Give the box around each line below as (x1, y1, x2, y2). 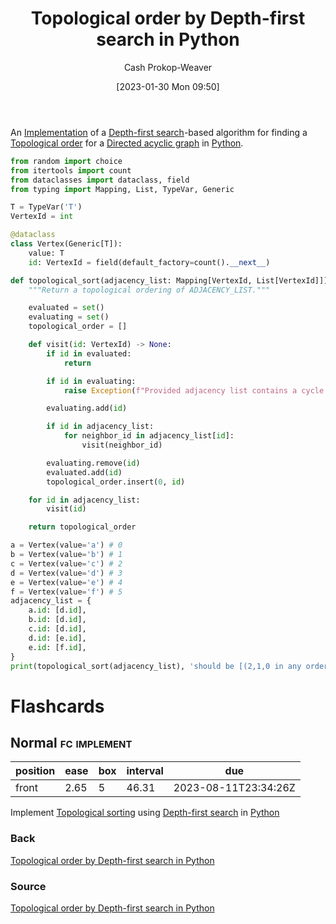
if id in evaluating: (46, 376, 137, 386)
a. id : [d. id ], (28, 605, 87, 616)
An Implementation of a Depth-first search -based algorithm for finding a (10, 126, 308, 138)
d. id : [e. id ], (28, 633, 87, 643)
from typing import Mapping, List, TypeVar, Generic (10, 184, 235, 194)
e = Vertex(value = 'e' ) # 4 (10, 577, 123, 587)
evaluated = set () (28, 303, 105, 313)
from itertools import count (10, 165, 132, 176)
